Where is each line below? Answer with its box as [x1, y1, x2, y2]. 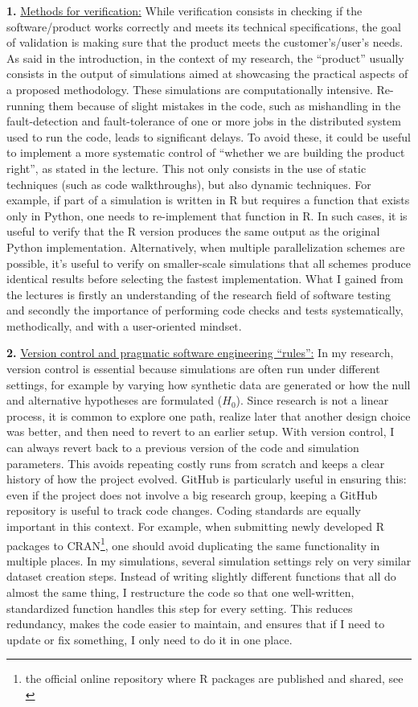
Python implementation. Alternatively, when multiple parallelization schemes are [6, 238, 405, 255]
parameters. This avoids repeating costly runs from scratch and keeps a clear [6, 454, 385, 471]
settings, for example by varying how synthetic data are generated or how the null [6, 376, 411, 393]
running [6, 97, 45, 113]
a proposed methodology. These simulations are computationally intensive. [6, 80, 373, 97]
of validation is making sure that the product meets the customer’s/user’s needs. [6, 34, 404, 51]
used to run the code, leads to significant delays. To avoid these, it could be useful [6, 128, 411, 145]
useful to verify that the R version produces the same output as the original [6, 223, 380, 240]
